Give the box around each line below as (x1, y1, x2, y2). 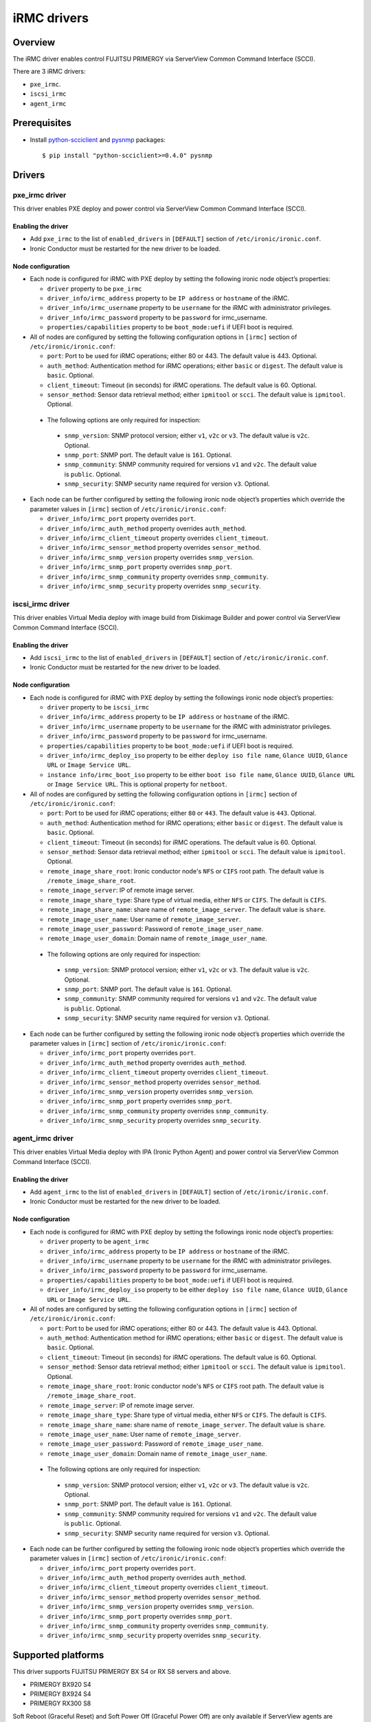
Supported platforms (12, 1650, 104, 1661)
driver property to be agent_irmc (47, 1237, 150, 1246)
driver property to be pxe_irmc (47, 284, 142, 293)
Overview (12, 37, 56, 48)
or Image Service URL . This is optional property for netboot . (47, 780, 227, 789)
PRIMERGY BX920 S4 (30, 1680, 92, 1688)
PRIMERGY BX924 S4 (30, 1690, 92, 1698)
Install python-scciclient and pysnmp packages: (30, 135, 166, 144)
